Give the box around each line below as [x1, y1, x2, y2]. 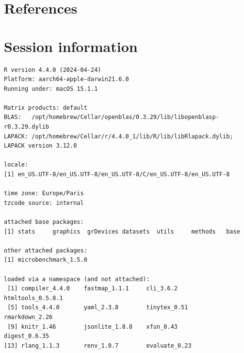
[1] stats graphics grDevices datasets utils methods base [4, 228, 240, 235]
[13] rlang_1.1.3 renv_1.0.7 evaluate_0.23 [4, 342, 192, 349]
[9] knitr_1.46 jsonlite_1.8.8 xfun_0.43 [7, 323, 178, 330]
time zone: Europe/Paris [4, 190, 84, 197]
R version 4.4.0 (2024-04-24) [4, 66, 101, 73]
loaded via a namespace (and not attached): [4, 275, 150, 283]
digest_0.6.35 [4, 333, 49, 340]
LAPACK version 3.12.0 [4, 142, 77, 150]
